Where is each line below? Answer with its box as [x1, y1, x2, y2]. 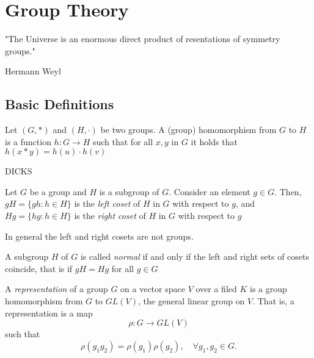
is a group [249, 282, 287, 295]
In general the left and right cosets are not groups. [5, 229, 194, 242]
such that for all [92, 135, 153, 148]
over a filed [195, 282, 237, 295]
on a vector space [120, 282, 185, 295]
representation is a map [5, 306, 93, 319]
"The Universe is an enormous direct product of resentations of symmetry [5, 32, 280, 45]
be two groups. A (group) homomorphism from [100, 123, 277, 136]
